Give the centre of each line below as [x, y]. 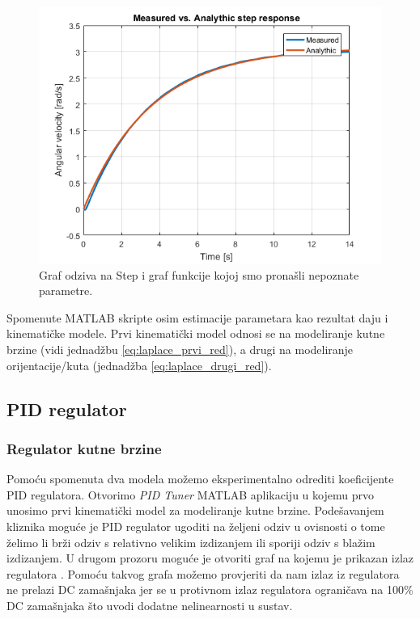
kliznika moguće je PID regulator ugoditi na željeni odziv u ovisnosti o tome [196, 526]
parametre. [66, 291]
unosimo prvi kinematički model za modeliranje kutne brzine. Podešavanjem [195, 510]
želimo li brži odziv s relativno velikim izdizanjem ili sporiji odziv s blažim [191, 542]
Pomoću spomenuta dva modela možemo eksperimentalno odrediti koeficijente [200, 479]
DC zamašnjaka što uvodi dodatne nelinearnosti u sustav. [150, 605]
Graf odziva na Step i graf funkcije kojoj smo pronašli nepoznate [199, 274]
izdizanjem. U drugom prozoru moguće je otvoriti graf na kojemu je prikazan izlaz [210, 558]
